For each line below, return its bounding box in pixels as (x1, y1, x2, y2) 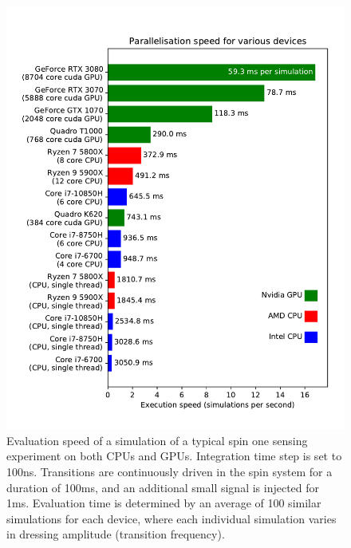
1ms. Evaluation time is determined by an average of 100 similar (6, 495, 321, 511)
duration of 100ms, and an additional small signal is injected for (6, 479, 320, 495)
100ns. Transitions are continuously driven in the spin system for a (6, 463, 333, 479)
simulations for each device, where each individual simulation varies (6, 510, 337, 526)
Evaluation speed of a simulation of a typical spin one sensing (6, 432, 308, 448)
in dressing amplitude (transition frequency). (6, 526, 225, 542)
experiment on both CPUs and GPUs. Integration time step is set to (6, 447, 342, 464)
